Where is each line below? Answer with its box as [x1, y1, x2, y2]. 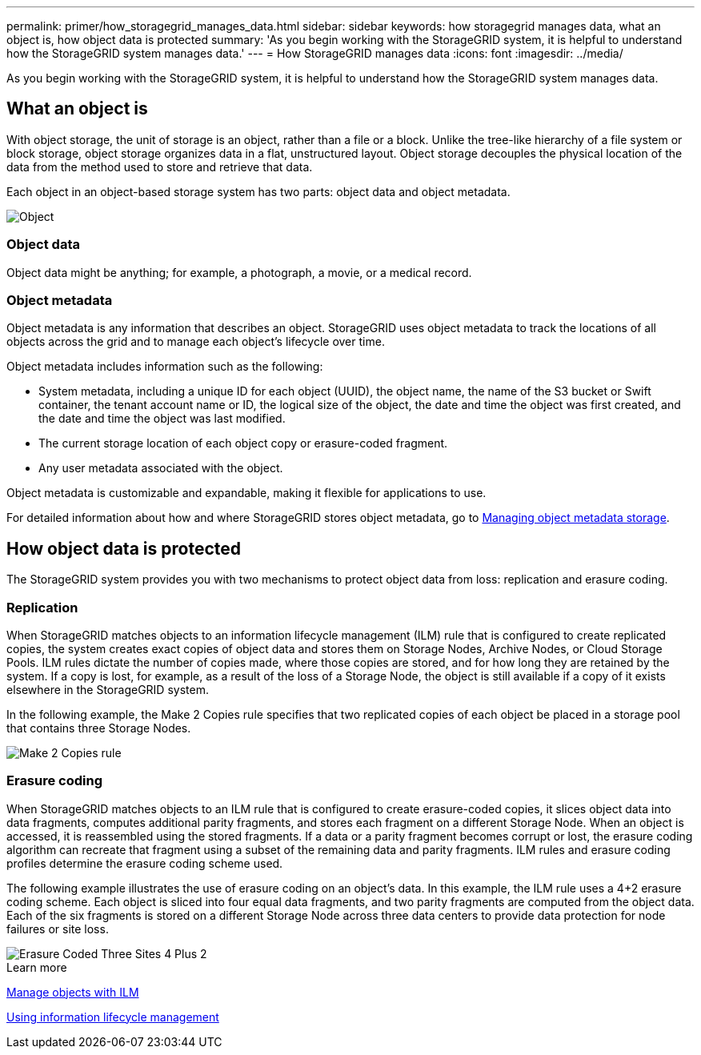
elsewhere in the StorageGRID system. [6, 682, 209, 696]
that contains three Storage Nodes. [6, 720, 191, 735]
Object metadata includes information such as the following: [6, 359, 323, 374]
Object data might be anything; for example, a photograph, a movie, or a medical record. [6, 265, 472, 279]
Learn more [6, 960, 67, 974]
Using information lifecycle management [6, 1009, 219, 1024]
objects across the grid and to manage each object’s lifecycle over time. [6, 335, 385, 349]
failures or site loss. [6, 921, 109, 936]
